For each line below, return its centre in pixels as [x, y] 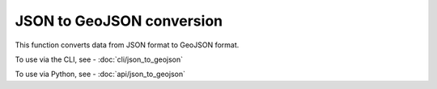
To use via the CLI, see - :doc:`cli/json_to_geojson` [99, 59]
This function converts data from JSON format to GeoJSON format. [127, 45]
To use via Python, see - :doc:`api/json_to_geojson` [100, 74]
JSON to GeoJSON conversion [119, 21]
